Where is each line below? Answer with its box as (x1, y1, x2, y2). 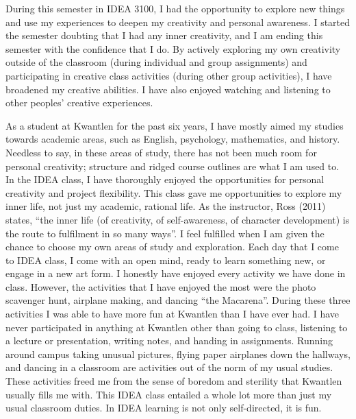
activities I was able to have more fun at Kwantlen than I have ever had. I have (5, 307, 340, 321)
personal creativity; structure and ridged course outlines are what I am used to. (5, 158, 340, 173)
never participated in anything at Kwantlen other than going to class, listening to (5, 320, 348, 334)
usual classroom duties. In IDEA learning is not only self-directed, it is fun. (5, 400, 322, 415)
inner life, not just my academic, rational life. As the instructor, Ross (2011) (5, 199, 326, 213)
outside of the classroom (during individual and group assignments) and (5, 55, 307, 69)
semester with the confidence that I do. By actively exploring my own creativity (5, 41, 341, 56)
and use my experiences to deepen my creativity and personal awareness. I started (5, 14, 351, 29)
